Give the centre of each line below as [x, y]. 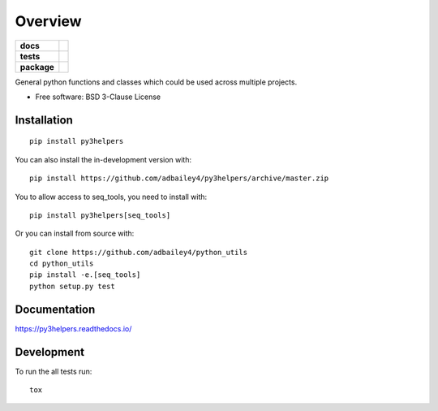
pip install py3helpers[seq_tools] [100, 215]
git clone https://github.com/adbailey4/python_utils [138, 252]
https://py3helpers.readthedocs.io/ [73, 328]
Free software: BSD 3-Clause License [98, 97]
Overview [48, 21]
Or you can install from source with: [75, 234]
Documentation [55, 309]
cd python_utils [62, 264]
